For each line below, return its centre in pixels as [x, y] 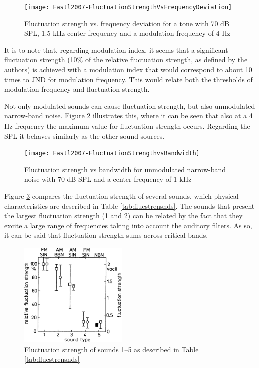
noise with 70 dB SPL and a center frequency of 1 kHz [108, 179]
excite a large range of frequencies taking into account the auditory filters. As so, [128, 225]
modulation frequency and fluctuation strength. [77, 89]
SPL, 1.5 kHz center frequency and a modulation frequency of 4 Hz [127, 33]
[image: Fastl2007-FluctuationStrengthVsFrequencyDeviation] [128, 7]
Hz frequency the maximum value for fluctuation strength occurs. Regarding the [127, 126]
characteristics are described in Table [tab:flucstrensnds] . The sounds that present [129, 206]
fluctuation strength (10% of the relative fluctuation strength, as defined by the [126, 59]
